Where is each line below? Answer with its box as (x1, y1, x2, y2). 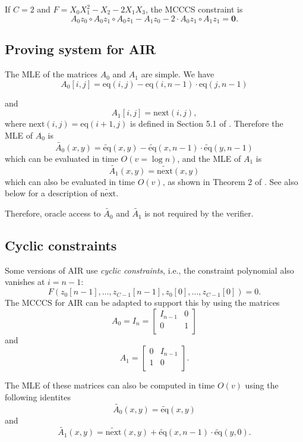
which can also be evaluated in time (5, 175, 135, 187)
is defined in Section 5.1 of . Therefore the (130, 117, 283, 130)
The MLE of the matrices (5, 68, 98, 80)
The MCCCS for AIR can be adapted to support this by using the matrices (5, 296, 280, 309)
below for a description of (5, 187, 97, 199)
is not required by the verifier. (144, 207, 254, 220)
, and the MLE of (177, 152, 241, 164)
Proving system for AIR (5, 40, 156, 58)
